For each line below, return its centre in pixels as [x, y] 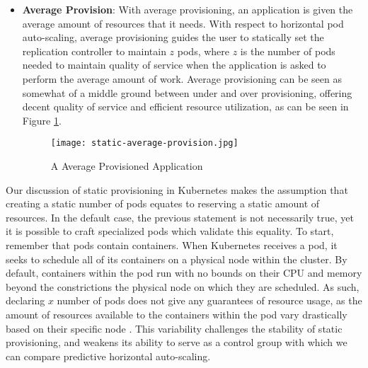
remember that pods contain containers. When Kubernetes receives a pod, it [172, 245]
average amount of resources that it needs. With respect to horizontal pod [183, 23]
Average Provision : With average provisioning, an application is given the [188, 9]
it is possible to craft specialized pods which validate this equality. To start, [170, 231]
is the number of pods [288, 51]
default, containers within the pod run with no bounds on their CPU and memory [184, 273]
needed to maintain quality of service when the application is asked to [174, 65]
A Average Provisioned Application [127, 166]
